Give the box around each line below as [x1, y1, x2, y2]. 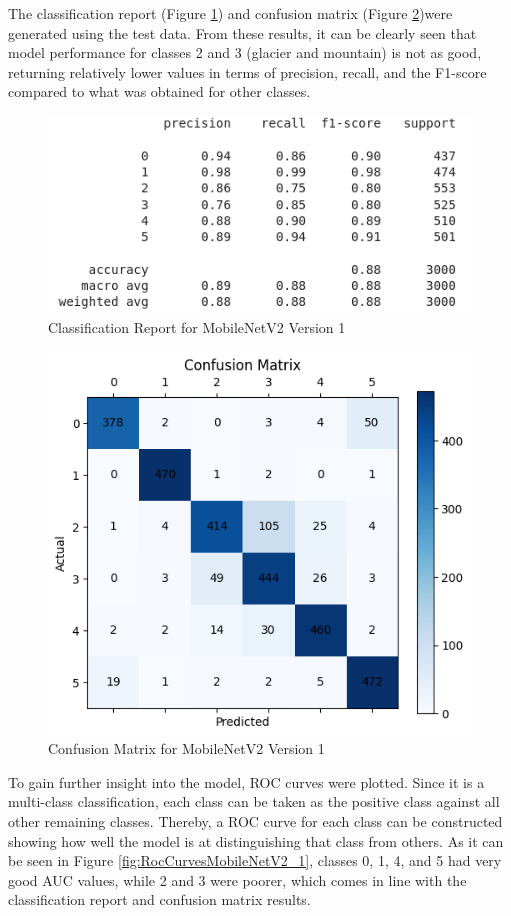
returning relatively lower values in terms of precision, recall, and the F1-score [8, 61, 487, 82]
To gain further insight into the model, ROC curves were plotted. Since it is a [8, 771, 485, 792]
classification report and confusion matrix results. [8, 889, 311, 910]
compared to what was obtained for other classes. [8, 81, 311, 102]
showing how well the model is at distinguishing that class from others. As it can [8, 830, 504, 851]
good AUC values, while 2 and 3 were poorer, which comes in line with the [8, 869, 467, 890]
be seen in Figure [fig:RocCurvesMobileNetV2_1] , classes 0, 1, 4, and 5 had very [8, 850, 502, 871]
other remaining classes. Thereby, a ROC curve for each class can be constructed [8, 810, 503, 831]
